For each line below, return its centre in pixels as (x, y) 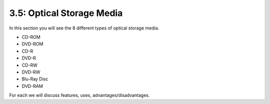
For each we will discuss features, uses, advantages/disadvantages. (79, 95)
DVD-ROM (32, 44)
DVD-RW (31, 72)
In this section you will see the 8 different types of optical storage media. (84, 28)
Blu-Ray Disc (35, 79)
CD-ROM (31, 37)
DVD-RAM (32, 86)
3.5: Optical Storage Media (66, 13)
